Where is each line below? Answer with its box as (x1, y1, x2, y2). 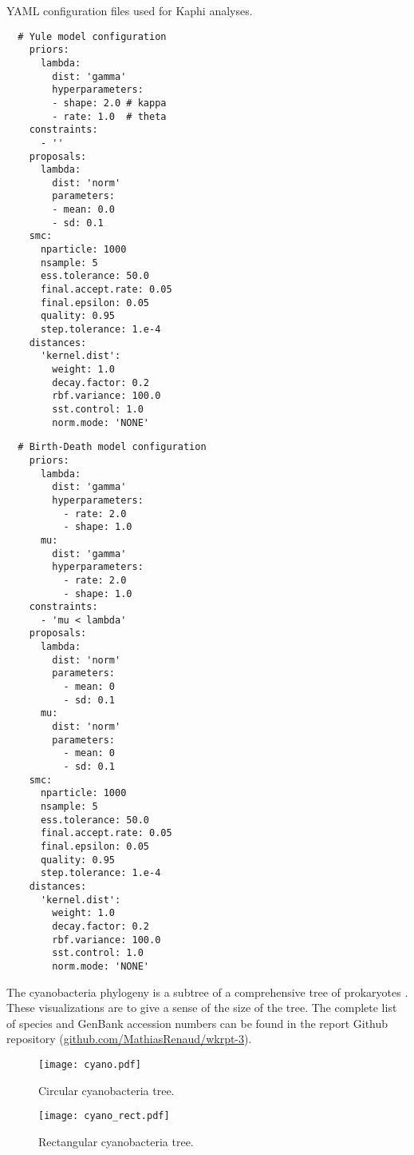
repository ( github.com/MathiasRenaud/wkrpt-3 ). (6, 1030, 252, 1047)
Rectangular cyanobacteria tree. (38, 1133, 194, 1149)
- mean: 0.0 (52, 204, 116, 216)
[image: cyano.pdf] (38, 1058, 141, 1070)
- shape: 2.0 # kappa (52, 97, 167, 109)
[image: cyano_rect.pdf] (38, 1110, 170, 1122)
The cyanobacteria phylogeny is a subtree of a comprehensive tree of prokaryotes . (6, 983, 408, 1000)
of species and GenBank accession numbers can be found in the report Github (6, 1014, 388, 1031)
